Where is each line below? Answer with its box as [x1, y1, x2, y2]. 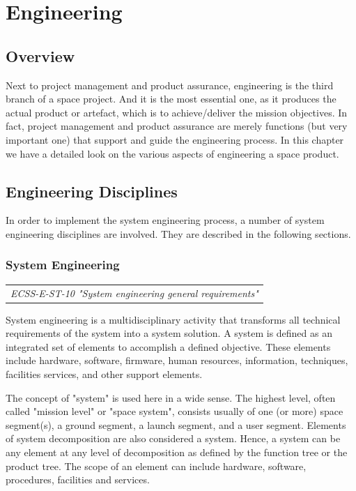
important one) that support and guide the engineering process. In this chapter [6, 132, 344, 146]
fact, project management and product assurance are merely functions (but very [6, 119, 348, 133]
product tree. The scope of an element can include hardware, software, [6, 458, 307, 473]
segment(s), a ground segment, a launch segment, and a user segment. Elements [6, 417, 346, 432]
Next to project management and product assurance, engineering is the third [6, 77, 334, 92]
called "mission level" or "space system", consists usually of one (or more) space [6, 404, 343, 418]
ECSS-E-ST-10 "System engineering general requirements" [10, 285, 258, 300]
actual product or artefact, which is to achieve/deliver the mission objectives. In [6, 105, 348, 119]
